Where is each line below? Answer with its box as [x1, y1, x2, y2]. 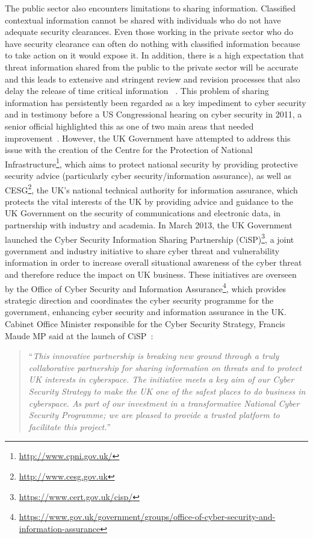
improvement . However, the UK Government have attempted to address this [5, 131, 291, 144]
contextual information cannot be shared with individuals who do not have [5, 13, 281, 26]
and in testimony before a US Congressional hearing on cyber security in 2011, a [5, 108, 302, 120]
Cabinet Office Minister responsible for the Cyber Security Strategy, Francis [5, 317, 285, 330]
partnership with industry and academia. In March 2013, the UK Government [5, 219, 293, 231]
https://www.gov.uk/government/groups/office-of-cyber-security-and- [19, 510, 276, 523]
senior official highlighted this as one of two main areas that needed [5, 119, 254, 132]
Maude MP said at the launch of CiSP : [5, 329, 153, 342]
